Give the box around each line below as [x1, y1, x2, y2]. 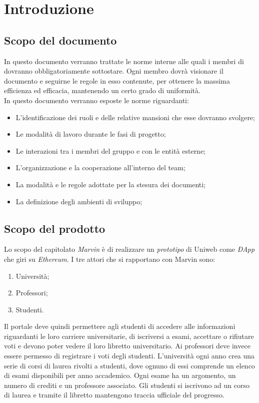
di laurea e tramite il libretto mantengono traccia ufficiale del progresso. [4, 389, 224, 400]
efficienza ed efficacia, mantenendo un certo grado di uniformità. [4, 85, 200, 96]
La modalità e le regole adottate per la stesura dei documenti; [15, 179, 206, 189]
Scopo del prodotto [4, 220, 105, 236]
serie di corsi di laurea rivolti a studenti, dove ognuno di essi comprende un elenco [4, 360, 255, 370]
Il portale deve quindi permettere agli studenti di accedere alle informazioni [4, 321, 235, 331]
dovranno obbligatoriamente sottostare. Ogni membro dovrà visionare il [4, 66, 223, 76]
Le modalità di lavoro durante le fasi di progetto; [15, 129, 166, 139]
